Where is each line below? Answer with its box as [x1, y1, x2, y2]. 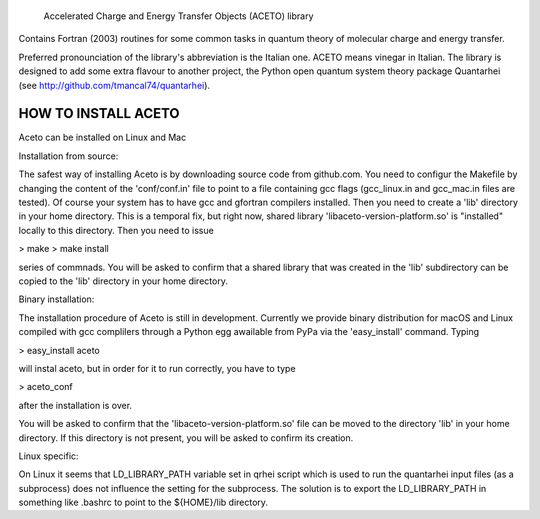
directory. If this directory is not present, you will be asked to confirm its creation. [18, 431, 354, 444]
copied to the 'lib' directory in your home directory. [18, 275, 229, 287]
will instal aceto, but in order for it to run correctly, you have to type [18, 362, 296, 374]
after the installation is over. [18, 399, 133, 411]
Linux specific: [18, 450, 79, 462]
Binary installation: [18, 293, 95, 305]
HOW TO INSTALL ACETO [18, 105, 180, 122]
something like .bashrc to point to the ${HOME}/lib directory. [18, 496, 269, 509]
